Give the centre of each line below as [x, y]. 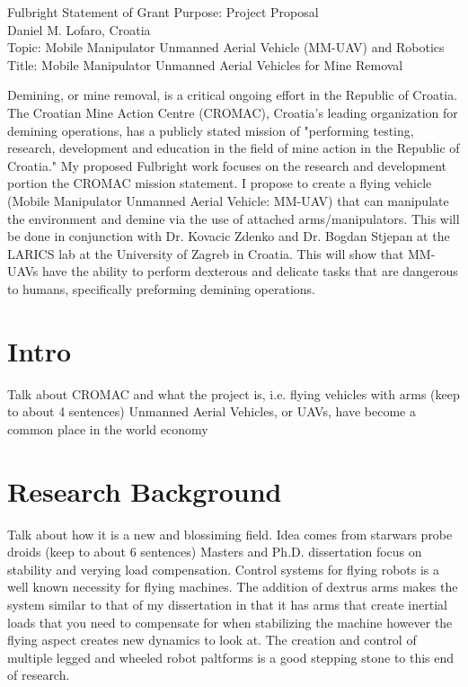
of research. [39, 675]
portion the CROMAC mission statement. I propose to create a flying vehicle [220, 183]
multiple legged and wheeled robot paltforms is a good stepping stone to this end [231, 657]
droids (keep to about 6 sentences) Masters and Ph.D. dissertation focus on [215, 552]
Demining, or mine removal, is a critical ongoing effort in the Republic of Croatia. [233, 95]
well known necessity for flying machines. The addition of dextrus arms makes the [233, 587]
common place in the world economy [108, 428]
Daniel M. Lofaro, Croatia [79, 29]
